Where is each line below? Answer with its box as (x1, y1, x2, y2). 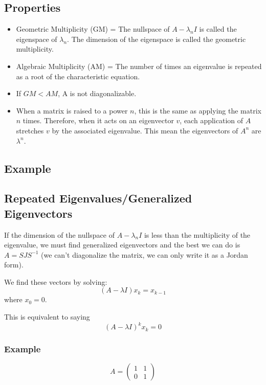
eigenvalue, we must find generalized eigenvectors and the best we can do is (4, 239, 240, 250)
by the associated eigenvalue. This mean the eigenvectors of (52, 125, 238, 135)
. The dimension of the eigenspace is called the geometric (67, 33, 246, 44)
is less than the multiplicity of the (144, 229, 251, 240)
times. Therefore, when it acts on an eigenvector (23, 115, 174, 126)
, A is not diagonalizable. (58, 88, 137, 99)
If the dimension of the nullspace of (4, 229, 115, 240)
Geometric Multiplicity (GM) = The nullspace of (16, 24, 170, 34)
